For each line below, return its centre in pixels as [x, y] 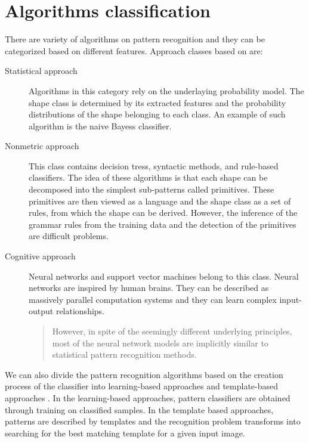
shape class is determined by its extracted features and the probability [157, 102]
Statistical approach [41, 71]
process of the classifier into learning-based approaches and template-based [142, 386]
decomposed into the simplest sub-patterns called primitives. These [152, 189]
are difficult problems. [69, 236]
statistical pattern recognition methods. [124, 354]
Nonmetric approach [42, 146]
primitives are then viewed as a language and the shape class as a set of [160, 201]
